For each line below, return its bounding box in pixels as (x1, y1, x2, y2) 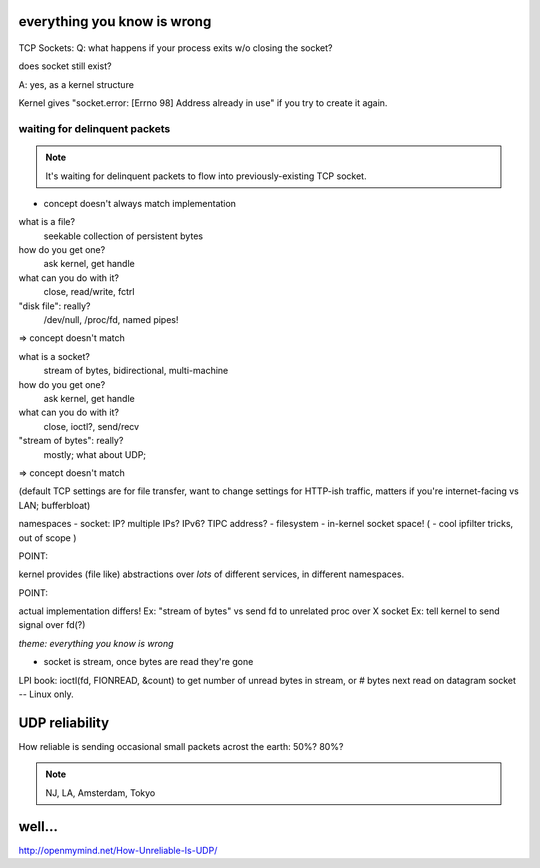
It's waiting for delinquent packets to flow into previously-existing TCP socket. (45, 170, 367, 182)
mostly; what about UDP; (43, 448, 147, 460)
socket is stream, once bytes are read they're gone (43, 656, 254, 668)
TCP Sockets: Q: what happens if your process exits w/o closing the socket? (18, 42, 333, 54)
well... (18, 818, 59, 835)
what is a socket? (18, 350, 90, 362)
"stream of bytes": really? (18, 435, 124, 447)
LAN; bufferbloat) (18, 499, 91, 511)
